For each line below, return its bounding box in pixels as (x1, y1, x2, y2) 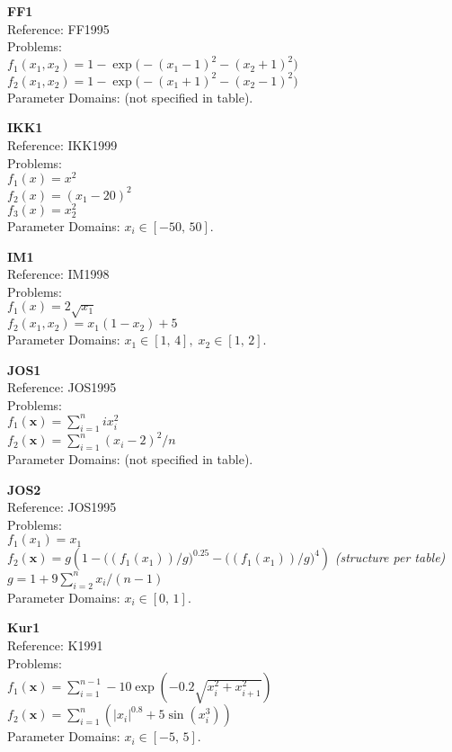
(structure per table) (334, 548, 446, 567)
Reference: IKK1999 (7, 135, 118, 154)
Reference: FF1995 (7, 19, 110, 38)
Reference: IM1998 (7, 264, 110, 283)
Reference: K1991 (7, 635, 103, 654)
